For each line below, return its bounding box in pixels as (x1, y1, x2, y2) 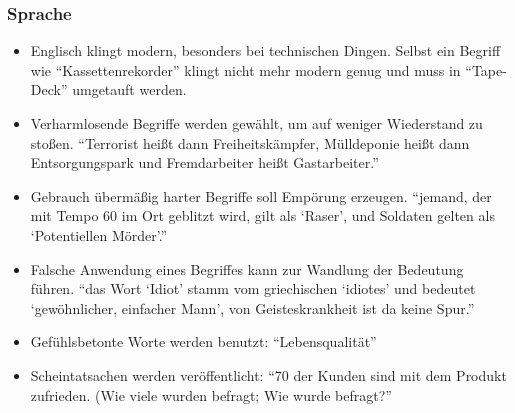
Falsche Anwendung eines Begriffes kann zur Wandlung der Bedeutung (30, 258, 464, 279)
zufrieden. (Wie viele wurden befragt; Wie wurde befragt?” (30, 384, 392, 405)
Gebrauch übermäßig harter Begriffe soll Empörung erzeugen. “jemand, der (30, 185, 492, 206)
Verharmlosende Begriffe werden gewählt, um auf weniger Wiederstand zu (30, 113, 483, 133)
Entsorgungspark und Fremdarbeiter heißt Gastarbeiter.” (30, 152, 379, 173)
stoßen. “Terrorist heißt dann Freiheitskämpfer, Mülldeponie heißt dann (30, 132, 470, 153)
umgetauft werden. (72, 79, 187, 100)
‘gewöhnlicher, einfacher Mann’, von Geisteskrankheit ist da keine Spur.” (30, 297, 475, 318)
